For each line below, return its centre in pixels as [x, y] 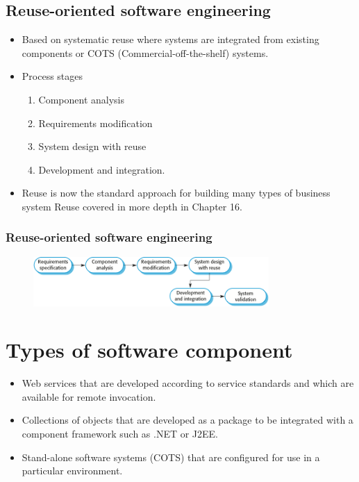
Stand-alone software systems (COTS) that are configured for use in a [171, 457]
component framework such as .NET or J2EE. [120, 434]
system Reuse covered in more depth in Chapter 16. [132, 206]
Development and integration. [102, 169]
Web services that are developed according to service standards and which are [188, 383]
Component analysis [82, 99]
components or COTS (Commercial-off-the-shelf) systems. [145, 52]
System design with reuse [92, 146]
